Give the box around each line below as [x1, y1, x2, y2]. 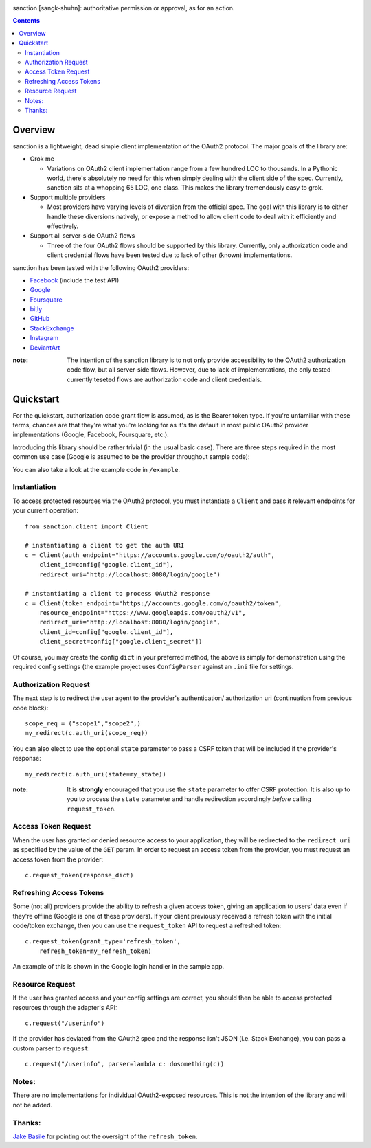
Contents [12, 16, 41, 25]
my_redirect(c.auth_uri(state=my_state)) [25, 770, 166, 778]
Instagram [30, 334, 58, 342]
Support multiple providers [30, 193, 106, 201]
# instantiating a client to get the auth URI [25, 541, 185, 550]
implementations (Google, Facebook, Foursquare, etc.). [12, 430, 170, 439]
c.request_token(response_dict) [25, 871, 134, 879]
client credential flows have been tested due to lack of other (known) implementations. [47, 251, 293, 259]
